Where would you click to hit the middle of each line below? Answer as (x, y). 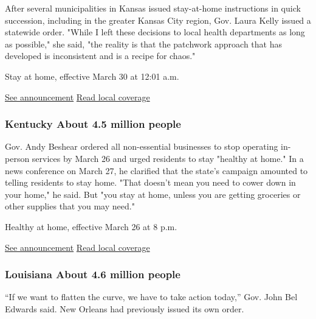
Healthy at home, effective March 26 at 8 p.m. (91, 226)
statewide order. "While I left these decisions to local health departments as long (155, 32)
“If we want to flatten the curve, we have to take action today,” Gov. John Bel (151, 297)
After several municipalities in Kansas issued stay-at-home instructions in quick (153, 8)
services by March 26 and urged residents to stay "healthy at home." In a (168, 158)
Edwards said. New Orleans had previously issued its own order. (125, 308)
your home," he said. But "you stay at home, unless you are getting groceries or (153, 194)
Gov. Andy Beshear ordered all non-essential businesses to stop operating (142, 146)
